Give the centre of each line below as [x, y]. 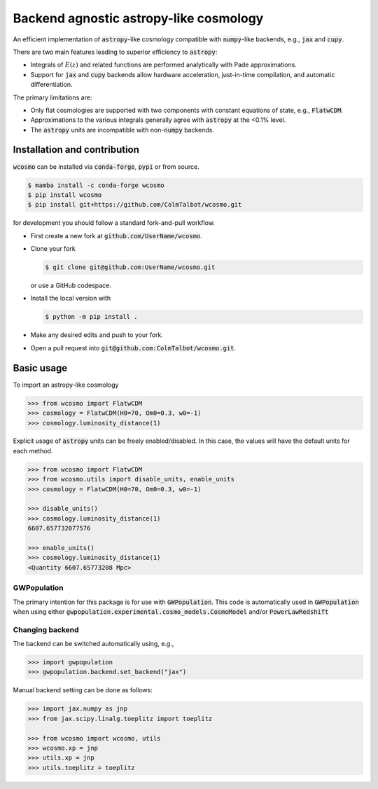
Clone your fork [53, 249]
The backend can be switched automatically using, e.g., [93, 644]
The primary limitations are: [52, 97]
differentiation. [51, 85]
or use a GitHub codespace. [71, 286]
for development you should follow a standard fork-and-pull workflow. [114, 223]
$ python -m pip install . [91, 317]
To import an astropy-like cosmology [66, 385]
